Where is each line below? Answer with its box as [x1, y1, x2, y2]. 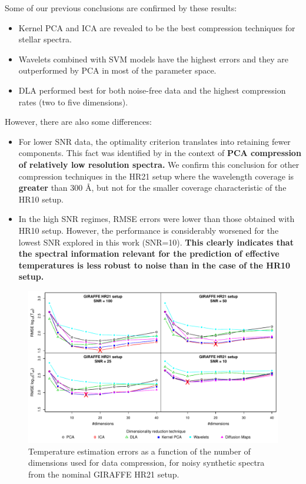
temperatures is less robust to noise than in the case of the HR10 [18, 258, 291, 271]
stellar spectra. [18, 33, 72, 45]
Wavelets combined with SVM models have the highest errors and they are [18, 52, 288, 65]
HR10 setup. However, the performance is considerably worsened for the [18, 224, 279, 236]
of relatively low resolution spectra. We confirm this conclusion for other [18, 158, 300, 170]
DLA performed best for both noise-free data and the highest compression [18, 84, 286, 96]
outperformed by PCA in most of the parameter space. [18, 64, 217, 77]
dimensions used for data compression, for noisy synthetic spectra [28, 456, 265, 469]
